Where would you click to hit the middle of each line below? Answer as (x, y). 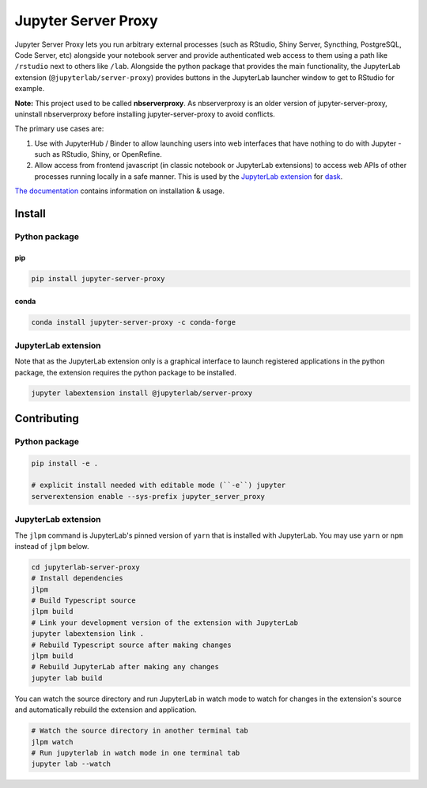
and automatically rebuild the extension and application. (106, 710)
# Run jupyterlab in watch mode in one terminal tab (136, 753)
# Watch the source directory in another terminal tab (140, 731)
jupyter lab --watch (71, 764)
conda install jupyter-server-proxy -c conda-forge (134, 322)
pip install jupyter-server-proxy (98, 278)
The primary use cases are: (59, 129)
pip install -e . (65, 463)
